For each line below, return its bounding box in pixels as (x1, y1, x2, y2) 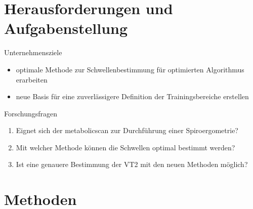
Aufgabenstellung (4, 18, 128, 38)
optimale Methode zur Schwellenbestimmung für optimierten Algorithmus (16, 64, 244, 74)
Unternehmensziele (4, 47, 62, 58)
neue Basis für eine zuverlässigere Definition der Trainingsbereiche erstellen (16, 91, 249, 102)
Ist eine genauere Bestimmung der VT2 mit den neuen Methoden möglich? (16, 159, 248, 170)
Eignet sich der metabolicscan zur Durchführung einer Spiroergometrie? (16, 125, 238, 136)
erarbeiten (16, 74, 48, 85)
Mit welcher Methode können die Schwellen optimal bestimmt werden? (16, 142, 235, 152)
